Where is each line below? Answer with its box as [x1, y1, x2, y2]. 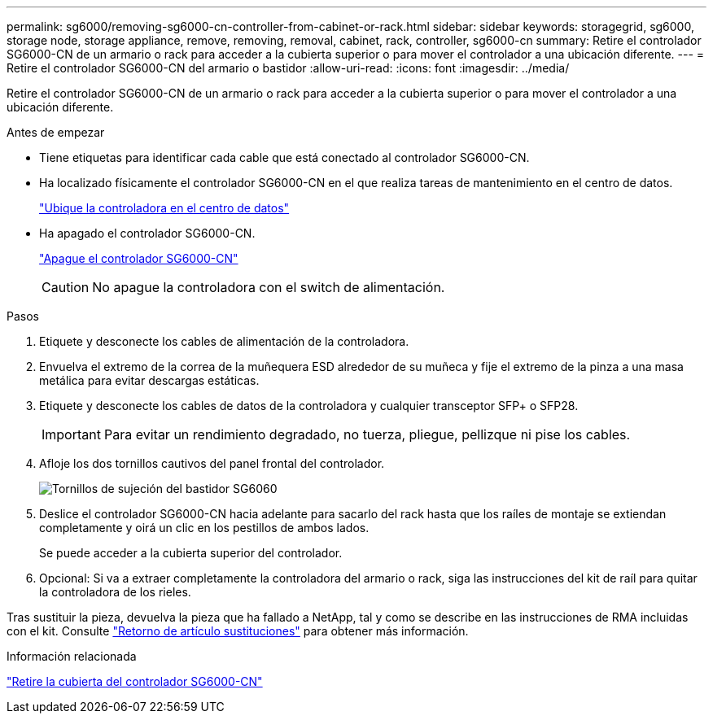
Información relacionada [7, 649, 137, 663]
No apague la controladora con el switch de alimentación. [92, 279, 445, 295]
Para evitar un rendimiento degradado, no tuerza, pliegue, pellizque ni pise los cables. [103, 426, 631, 443]
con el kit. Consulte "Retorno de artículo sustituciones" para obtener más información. [7, 624, 469, 638]
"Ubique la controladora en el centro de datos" [39, 201, 290, 215]
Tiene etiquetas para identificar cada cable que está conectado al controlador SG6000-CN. [39, 151, 530, 164]
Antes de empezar [7, 125, 105, 139]
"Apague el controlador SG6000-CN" [39, 251, 238, 265]
